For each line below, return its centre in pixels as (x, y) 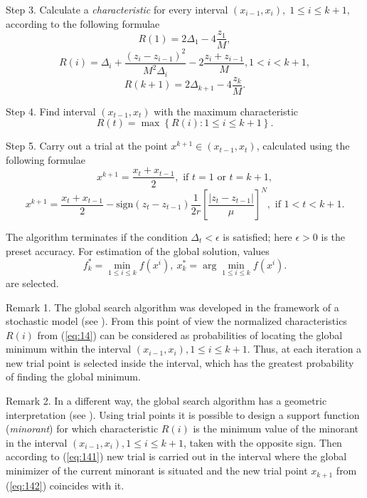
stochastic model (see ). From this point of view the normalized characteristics (176, 321)
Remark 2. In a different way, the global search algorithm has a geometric (166, 401)
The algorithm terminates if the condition (97, 237)
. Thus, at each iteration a (304, 349)
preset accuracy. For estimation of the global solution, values (138, 250)
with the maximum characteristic (226, 111)
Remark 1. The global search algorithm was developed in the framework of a (172, 307)
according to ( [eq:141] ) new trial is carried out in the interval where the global (176, 456)
